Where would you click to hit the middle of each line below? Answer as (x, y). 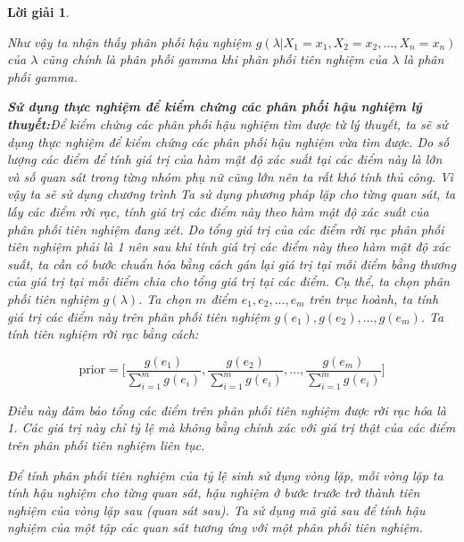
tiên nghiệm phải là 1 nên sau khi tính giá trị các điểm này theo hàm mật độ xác (229, 246)
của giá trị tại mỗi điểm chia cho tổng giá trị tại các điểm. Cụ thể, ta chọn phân (228, 281)
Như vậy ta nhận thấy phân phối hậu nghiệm (129, 41)
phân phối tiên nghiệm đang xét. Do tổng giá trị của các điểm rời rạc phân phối (226, 229)
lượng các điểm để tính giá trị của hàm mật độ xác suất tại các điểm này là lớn (225, 159)
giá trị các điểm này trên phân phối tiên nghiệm (139, 316)
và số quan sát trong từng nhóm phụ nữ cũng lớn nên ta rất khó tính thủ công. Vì (230, 176)
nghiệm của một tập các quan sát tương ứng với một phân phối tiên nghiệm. (215, 527)
